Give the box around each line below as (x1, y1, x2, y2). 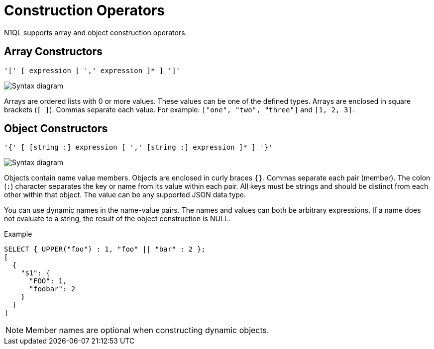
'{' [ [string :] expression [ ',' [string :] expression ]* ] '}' (4, 143, 273, 152)
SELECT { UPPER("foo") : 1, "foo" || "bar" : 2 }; (4, 245, 206, 254)
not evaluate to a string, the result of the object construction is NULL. (4, 214, 230, 223)
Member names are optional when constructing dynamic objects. (25, 325, 269, 336)
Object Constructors (4, 122, 108, 135)
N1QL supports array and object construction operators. (4, 28, 187, 37)
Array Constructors (4, 45, 103, 58)
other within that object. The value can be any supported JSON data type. (4, 190, 246, 199)
